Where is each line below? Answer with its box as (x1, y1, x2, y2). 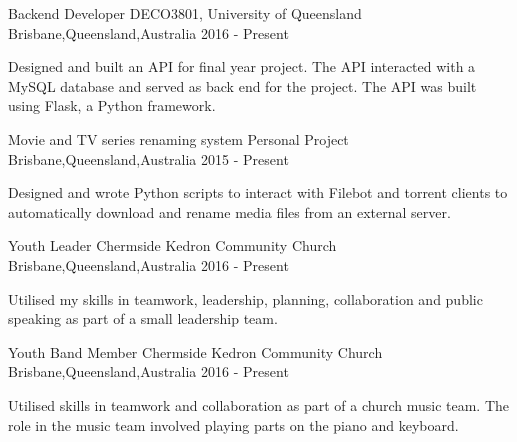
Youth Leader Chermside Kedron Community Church (8, 235, 337, 256)
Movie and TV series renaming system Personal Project (8, 128, 349, 149)
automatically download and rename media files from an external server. (8, 201, 451, 222)
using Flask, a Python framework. (8, 95, 216, 116)
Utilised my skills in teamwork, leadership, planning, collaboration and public (8, 288, 483, 309)
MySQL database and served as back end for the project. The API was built (8, 75, 477, 96)
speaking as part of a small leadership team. (8, 308, 278, 329)
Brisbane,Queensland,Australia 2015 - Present (8, 148, 289, 169)
